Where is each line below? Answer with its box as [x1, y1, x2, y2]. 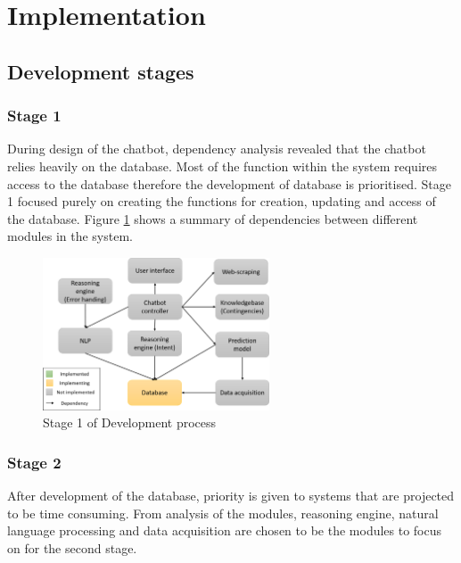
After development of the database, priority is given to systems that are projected [7, 486, 455, 504]
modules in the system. [7, 227, 133, 245]
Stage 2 [7, 451, 62, 473]
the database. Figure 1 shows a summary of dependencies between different [7, 209, 418, 228]
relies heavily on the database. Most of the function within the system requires [7, 156, 438, 175]
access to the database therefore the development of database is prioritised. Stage [7, 174, 451, 193]
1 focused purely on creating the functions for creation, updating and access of [7, 192, 436, 211]
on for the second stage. [7, 538, 137, 557]
